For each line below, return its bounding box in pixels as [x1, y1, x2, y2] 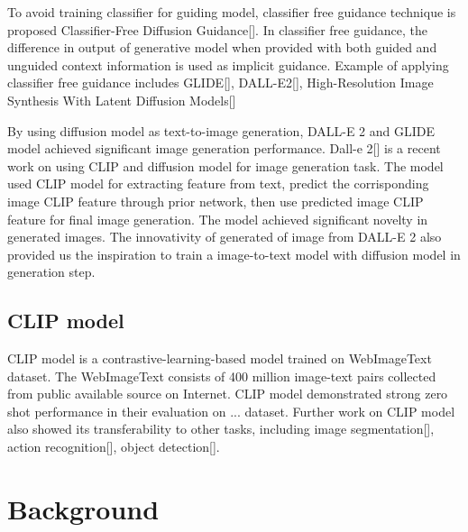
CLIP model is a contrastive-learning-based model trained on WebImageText [7, 349, 432, 368]
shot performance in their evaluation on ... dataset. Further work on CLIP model [7, 401, 455, 420]
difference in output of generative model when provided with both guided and [7, 38, 437, 57]
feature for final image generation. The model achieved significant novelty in [7, 209, 428, 228]
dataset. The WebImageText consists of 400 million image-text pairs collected [7, 366, 436, 385]
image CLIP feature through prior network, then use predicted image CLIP [7, 191, 424, 210]
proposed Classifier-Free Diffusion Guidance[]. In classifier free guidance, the [7, 20, 427, 39]
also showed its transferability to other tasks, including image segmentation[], [7, 419, 435, 438]
